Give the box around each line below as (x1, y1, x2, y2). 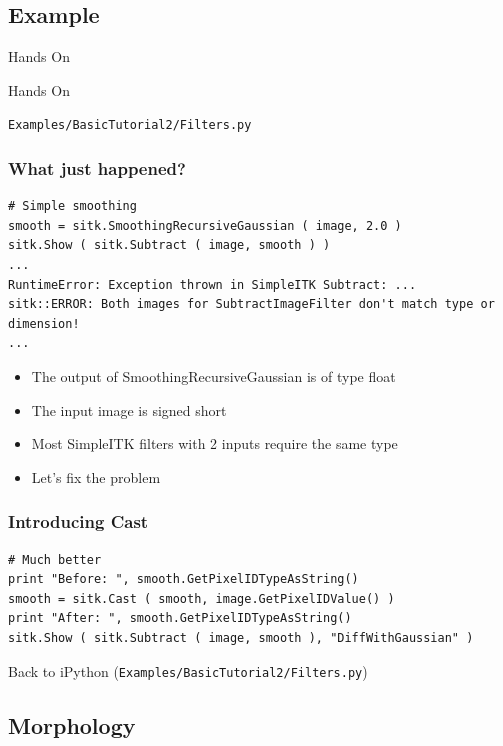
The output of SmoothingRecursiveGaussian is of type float (31, 366, 396, 387)
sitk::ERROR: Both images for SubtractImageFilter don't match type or (8, 297, 495, 312)
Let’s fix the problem (31, 466, 161, 487)
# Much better (8, 552, 102, 567)
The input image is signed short (31, 399, 227, 420)
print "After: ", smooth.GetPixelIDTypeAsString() (8, 611, 352, 626)
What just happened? (8, 155, 186, 180)
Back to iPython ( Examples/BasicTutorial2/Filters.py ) (8, 660, 368, 681)
